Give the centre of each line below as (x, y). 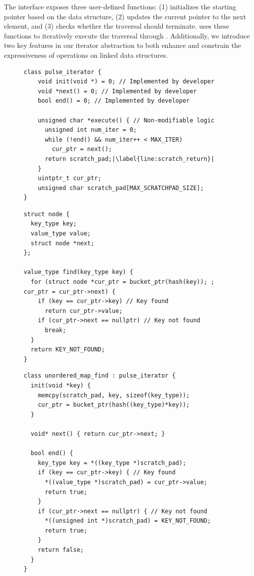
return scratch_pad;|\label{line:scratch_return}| (129, 159)
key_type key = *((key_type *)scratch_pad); (112, 463)
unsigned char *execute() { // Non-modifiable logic (126, 120)
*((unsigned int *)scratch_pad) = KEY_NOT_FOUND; (128, 521)
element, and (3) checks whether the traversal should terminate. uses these (117, 26)
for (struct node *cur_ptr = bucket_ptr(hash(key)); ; (123, 282)
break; (55, 330)
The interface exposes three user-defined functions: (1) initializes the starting (120, 6)
